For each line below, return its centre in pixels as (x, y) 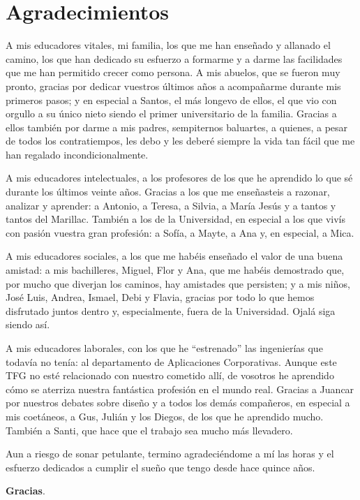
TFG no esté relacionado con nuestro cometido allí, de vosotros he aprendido (170, 375)
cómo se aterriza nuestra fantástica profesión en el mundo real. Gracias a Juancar (180, 389)
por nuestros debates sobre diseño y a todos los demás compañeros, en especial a (178, 403)
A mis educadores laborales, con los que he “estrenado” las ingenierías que (164, 348)
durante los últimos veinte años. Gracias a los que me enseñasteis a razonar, (168, 192)
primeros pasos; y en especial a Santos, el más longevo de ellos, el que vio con (171, 100)
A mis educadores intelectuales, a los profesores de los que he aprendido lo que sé (179, 178)
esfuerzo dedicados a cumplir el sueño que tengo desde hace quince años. (160, 467)
